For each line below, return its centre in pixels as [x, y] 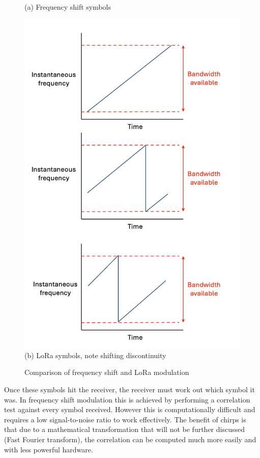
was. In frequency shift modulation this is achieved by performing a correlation [127, 399]
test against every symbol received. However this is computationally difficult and [130, 409]
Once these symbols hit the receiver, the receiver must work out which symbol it [129, 389]
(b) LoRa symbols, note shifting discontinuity [95, 355]
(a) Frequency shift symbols [68, 6]
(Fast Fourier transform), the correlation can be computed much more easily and [130, 439]
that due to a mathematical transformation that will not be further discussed [124, 429]
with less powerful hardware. [49, 449]
